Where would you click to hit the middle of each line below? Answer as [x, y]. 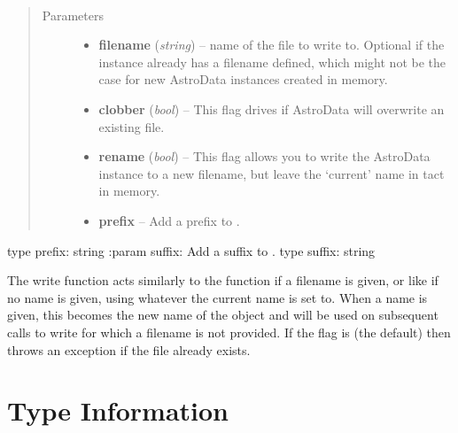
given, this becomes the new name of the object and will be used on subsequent [223, 315]
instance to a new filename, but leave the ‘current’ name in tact [272, 173]
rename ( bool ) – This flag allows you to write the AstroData [264, 156]
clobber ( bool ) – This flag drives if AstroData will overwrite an [272, 108]
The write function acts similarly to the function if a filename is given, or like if [223, 280]
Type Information [118, 410]
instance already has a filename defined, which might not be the [272, 62]
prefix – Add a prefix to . [169, 220]
